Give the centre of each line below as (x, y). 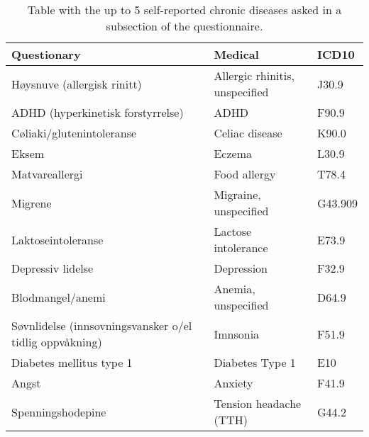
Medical (236, 54)
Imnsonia (237, 334)
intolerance (241, 248)
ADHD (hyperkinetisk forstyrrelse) (98, 112)
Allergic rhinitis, (254, 75)
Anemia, (235, 289)
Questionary (46, 54)
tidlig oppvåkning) (57, 342)
